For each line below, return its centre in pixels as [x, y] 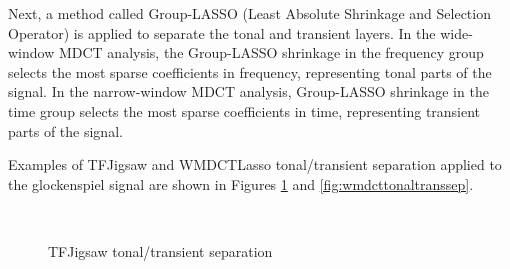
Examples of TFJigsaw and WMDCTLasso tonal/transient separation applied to [255, 164]
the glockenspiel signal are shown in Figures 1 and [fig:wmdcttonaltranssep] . [241, 183]
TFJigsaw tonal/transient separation [160, 250]
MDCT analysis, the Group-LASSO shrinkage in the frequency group [271, 52]
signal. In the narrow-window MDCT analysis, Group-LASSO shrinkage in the [248, 91]
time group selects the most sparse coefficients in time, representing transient [244, 110]
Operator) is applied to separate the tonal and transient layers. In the [222, 32]
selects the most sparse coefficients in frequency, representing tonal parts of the [250, 71]
